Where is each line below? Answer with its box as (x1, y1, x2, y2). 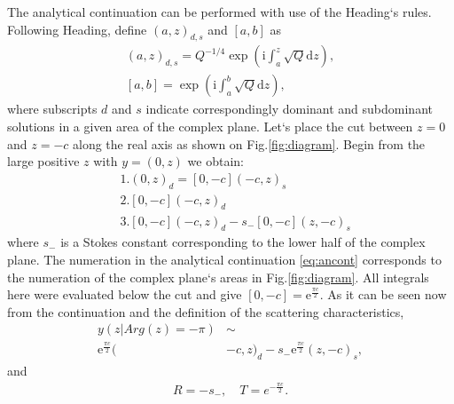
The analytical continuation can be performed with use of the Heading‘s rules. (7, 3, 432, 20)
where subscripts (7, 99, 98, 118)
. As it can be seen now (319, 285, 447, 304)
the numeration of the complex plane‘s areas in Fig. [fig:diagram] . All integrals (7, 267, 429, 286)
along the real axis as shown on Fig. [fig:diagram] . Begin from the (73, 134, 426, 153)
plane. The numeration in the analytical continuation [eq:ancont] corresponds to (7, 250, 442, 268)
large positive (7, 152, 80, 170)
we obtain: (187, 152, 244, 170)
